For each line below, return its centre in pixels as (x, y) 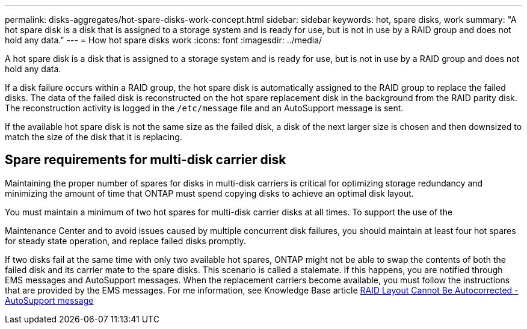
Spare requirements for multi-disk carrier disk (146, 160)
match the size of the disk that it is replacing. (94, 137)
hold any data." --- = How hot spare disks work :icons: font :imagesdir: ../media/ (164, 40)
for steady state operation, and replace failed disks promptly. (125, 241)
